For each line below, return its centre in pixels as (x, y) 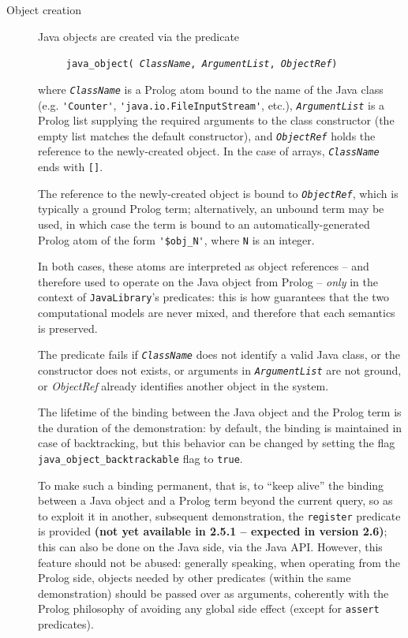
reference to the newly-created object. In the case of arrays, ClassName (209, 151)
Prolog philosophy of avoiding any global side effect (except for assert (209, 608)
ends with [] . (71, 167)
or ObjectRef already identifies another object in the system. (183, 385)
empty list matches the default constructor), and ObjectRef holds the (207, 135)
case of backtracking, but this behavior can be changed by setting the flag (217, 443)
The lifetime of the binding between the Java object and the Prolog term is (220, 412)
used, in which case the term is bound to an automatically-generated (204, 224)
